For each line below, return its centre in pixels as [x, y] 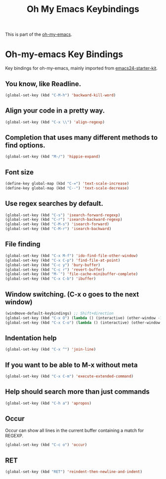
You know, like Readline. [43, 84]
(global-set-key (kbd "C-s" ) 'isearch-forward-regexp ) [63, 215]
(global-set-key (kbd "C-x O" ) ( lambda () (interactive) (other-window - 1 [84, 318]
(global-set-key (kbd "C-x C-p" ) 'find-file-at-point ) [63, 260]
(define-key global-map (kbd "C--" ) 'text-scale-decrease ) [67, 188]
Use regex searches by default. [54, 204]
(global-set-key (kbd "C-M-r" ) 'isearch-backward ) [58, 229]
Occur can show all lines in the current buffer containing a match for [75, 430]
